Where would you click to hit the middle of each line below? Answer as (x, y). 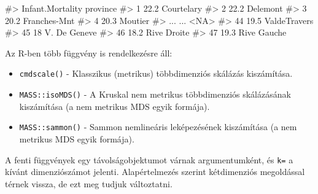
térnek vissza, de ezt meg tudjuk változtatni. (89, 183)
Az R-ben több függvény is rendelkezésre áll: (89, 52)
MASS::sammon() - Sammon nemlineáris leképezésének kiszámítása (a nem (158, 127)
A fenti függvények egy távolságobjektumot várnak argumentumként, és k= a (149, 159)
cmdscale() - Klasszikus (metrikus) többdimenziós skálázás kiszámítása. (156, 73)
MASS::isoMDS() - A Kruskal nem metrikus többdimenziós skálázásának (155, 94)
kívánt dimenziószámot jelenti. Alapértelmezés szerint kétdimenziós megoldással (155, 172)
